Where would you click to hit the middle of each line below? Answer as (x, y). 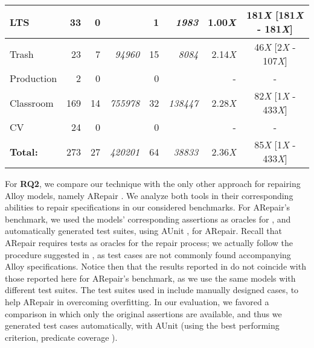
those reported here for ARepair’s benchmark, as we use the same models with (150, 278)
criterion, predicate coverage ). (61, 337)
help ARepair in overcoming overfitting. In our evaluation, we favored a (137, 301)
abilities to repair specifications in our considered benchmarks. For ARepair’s (148, 207)
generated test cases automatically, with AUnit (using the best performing (142, 325)
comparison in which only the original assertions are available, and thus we (143, 313)
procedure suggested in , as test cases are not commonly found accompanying (148, 254)
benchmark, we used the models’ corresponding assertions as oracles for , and (148, 219)
